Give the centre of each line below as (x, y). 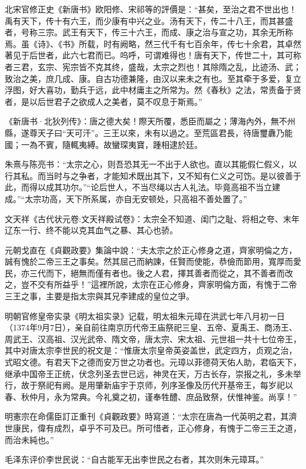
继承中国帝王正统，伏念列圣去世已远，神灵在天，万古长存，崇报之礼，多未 (149, 373)
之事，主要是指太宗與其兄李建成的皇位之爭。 (107, 296)
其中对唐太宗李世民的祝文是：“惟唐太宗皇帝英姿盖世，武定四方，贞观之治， (151, 350)
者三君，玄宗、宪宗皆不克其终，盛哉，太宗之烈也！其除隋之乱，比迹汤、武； (153, 66)
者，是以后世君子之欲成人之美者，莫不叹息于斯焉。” (104, 101)
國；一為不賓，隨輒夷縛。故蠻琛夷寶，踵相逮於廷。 (104, 144)
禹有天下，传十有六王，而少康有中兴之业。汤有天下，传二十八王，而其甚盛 (149, 20)
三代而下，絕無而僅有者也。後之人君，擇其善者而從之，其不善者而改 (161, 273)
